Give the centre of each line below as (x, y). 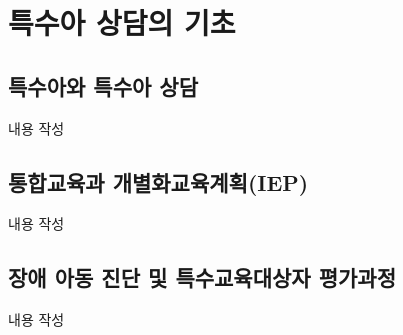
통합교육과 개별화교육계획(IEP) (158, 181)
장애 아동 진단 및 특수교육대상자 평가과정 (202, 277)
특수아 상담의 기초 (122, 22)
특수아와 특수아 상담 (103, 85)
